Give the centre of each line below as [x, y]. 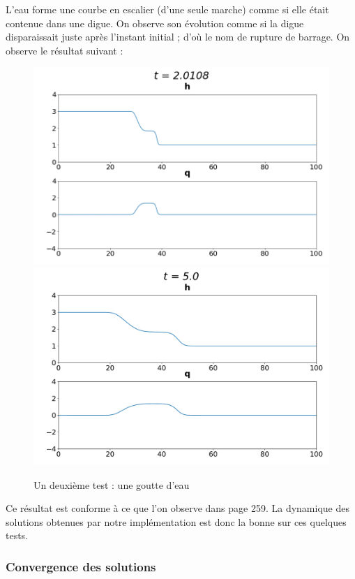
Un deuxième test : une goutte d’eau [112, 484]
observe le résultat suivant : [65, 50]
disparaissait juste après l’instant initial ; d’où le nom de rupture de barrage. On [178, 37]
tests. [17, 535]
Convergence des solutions [81, 566]
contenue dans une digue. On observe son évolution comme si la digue [155, 23]
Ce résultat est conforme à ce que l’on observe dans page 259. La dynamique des [177, 508]
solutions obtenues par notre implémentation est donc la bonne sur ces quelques [176, 521]
